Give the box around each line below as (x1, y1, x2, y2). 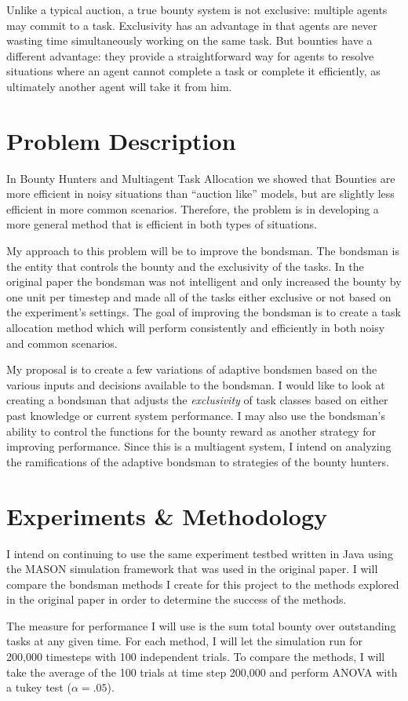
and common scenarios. (6, 334, 118, 351)
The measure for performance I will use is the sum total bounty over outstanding (6, 617, 396, 633)
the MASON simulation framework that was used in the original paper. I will (6, 560, 378, 577)
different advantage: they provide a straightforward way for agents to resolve (6, 47, 374, 64)
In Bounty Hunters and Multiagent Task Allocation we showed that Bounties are (6, 170, 395, 186)
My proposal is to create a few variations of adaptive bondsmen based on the (6, 361, 377, 378)
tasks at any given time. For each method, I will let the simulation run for (6, 633, 362, 649)
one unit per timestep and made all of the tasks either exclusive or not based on (6, 288, 392, 305)
